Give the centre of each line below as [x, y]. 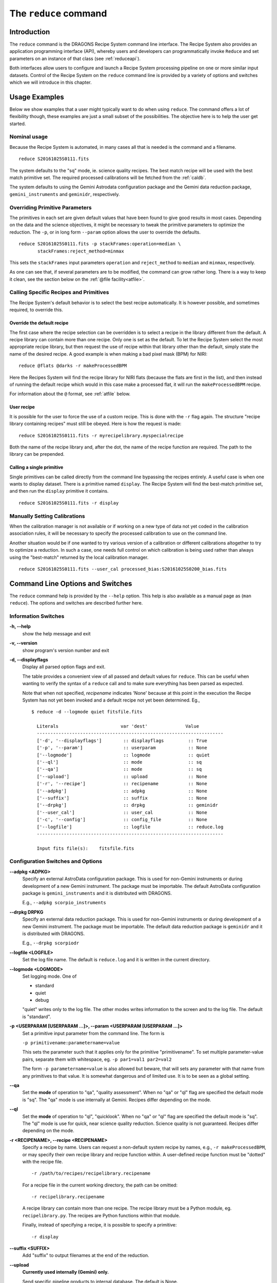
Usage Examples [37, 97]
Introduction [30, 32]
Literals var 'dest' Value [118, 726]
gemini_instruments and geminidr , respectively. [65, 194]
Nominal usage [29, 137]
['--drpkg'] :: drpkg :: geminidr [127, 805]
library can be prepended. [37, 454]
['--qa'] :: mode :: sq [119, 769]
